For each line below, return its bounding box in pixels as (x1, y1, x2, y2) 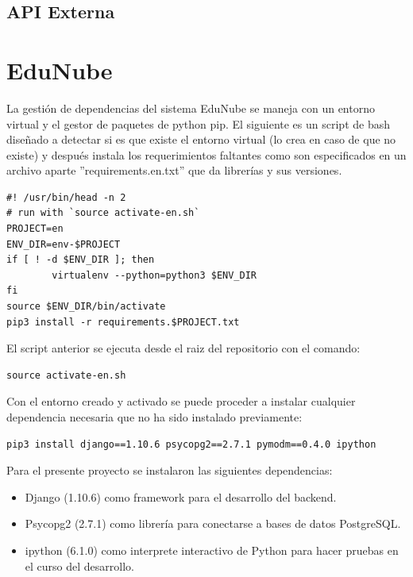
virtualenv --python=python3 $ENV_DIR (52, 269, 257, 281)
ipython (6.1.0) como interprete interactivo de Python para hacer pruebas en (25, 541, 399, 558)
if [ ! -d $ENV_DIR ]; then (6, 254, 155, 266)
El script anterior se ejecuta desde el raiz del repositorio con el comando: (6, 340, 361, 356)
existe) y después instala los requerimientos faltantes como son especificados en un (6, 146, 407, 163)
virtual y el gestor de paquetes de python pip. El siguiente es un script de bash (6, 115, 390, 132)
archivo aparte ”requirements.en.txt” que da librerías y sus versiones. (6, 162, 342, 179)
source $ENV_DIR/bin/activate (6, 301, 166, 313)
